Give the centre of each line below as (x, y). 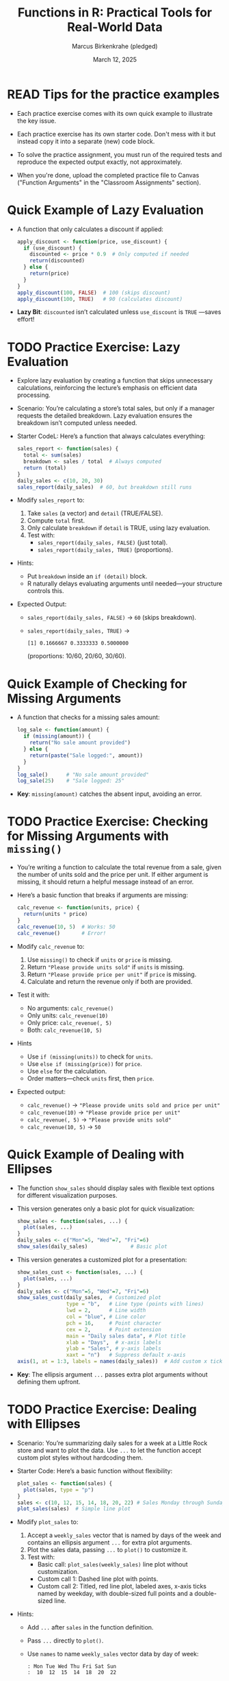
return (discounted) (57, 261)
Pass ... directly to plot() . (65, 1641)
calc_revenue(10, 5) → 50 (64, 1126)
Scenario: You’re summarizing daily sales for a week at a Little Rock (112, 1443)
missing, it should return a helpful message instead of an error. (105, 882)
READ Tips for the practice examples (113, 94)
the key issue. (37, 121)
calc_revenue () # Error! (62, 933)
